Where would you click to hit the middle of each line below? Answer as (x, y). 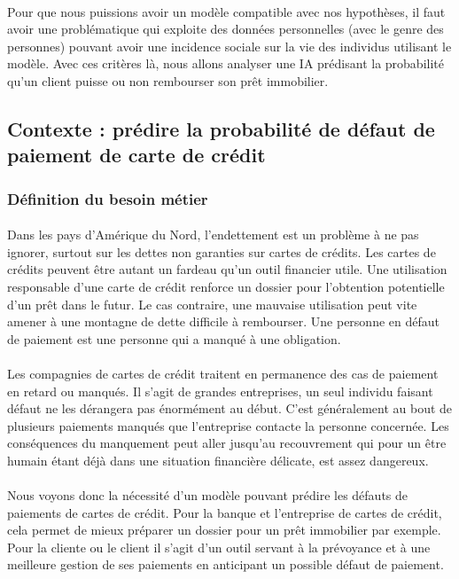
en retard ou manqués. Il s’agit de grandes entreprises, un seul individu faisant (220, 391)
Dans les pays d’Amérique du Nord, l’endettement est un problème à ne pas (213, 235)
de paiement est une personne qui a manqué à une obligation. (174, 338)
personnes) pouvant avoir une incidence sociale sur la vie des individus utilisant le (229, 46)
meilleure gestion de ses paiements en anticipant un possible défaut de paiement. (226, 564)
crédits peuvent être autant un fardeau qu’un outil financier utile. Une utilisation (227, 269)
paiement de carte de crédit (136, 155)
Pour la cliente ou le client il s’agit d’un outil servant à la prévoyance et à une (219, 547)
